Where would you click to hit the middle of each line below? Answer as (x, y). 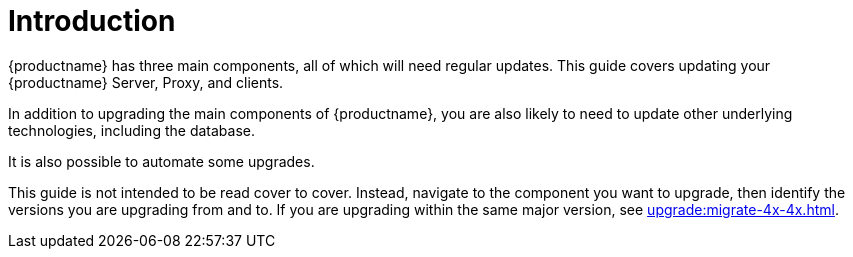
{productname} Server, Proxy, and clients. (146, 82)
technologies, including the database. (131, 130)
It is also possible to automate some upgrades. (161, 161)
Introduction (92, 21)
